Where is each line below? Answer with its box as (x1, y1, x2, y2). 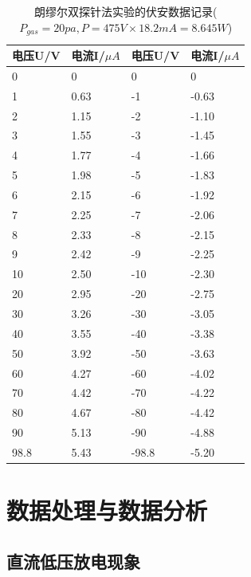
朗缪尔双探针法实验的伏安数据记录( (33, 3, 218, 19)
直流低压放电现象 (6, 548, 140, 573)
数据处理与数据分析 (6, 494, 208, 527)
